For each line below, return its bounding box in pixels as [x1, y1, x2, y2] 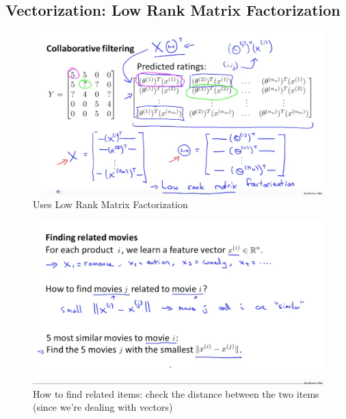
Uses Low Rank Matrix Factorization [33, 197, 188, 212]
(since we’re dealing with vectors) [33, 400, 173, 414]
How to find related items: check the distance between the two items [33, 386, 319, 401]
